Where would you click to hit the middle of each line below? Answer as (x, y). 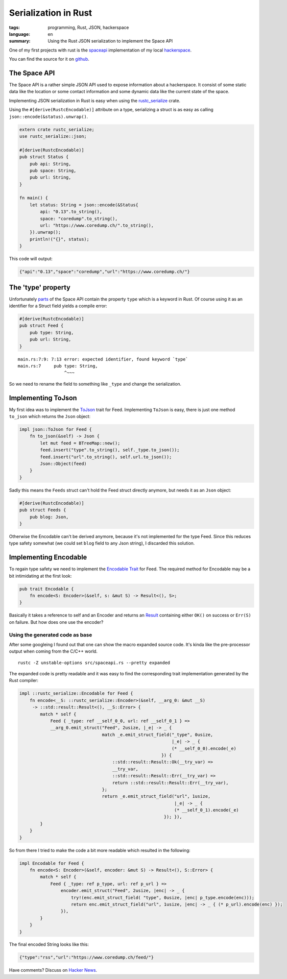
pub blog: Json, (49, 517)
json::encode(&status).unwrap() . (48, 116)
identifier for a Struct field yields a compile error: (58, 306)
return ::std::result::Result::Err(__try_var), (170, 783)
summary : (20, 41)
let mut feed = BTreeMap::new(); (80, 443)
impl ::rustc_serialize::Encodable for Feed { (76, 694)
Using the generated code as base (51, 635)
